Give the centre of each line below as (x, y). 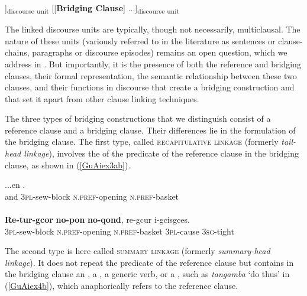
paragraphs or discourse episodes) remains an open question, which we (160, 52)
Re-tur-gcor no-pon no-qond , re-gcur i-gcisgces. (97, 219)
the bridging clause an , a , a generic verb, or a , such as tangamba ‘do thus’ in (147, 274)
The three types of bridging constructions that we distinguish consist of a (138, 118)
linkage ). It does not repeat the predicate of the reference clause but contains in (149, 262)
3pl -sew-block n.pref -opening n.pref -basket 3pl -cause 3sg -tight (119, 231)
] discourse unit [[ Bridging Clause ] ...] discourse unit (92, 9)
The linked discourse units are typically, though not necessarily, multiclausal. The (153, 29)
